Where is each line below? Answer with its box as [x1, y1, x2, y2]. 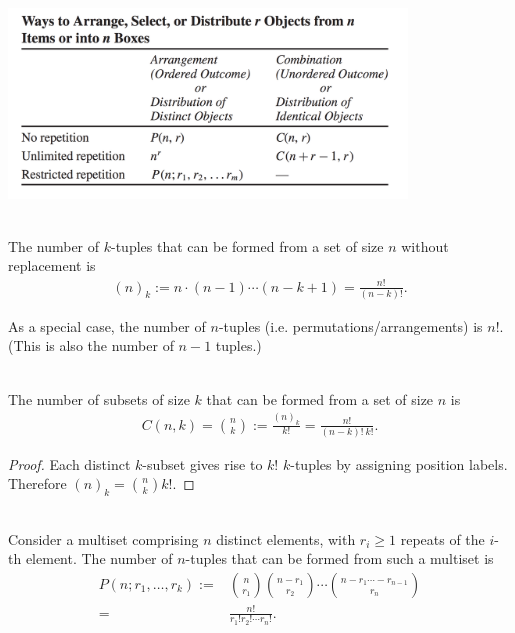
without [401, 235, 449, 256]
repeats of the [400, 528, 485, 549]
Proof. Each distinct [8, 453, 131, 474]
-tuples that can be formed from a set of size [111, 235, 384, 256]
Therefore [8, 473, 67, 494]
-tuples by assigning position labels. [290, 453, 508, 474]
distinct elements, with [216, 528, 356, 549]
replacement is [8, 255, 96, 276]
